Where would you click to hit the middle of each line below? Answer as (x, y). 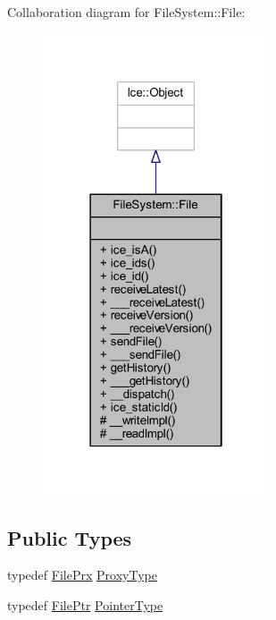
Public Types (70, 537)
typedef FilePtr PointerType (85, 604)
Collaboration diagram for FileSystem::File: (126, 12)
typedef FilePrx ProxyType (82, 575)
